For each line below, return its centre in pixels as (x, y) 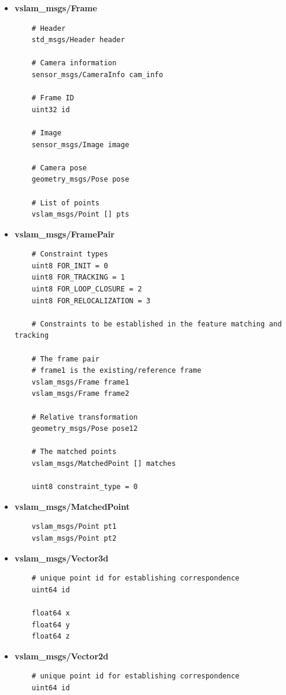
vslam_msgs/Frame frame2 (81, 394)
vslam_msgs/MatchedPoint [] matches (104, 463)
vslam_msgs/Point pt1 (74, 527)
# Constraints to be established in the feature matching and (157, 324)
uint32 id (51, 110)
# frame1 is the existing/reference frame (116, 371)
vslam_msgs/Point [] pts (81, 215)
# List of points (65, 203)
